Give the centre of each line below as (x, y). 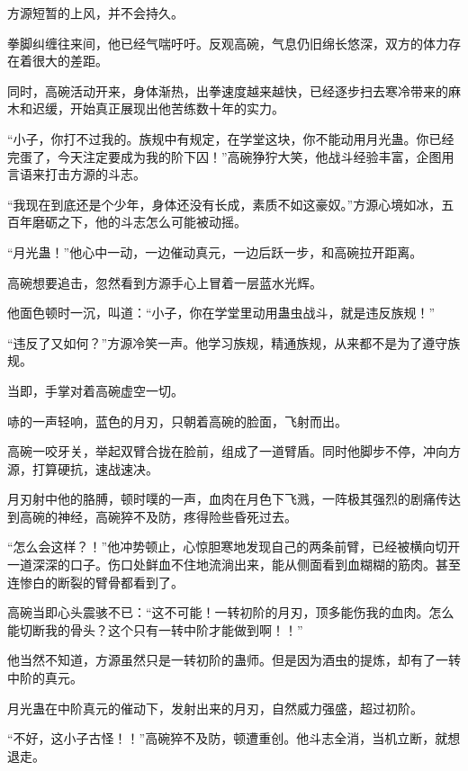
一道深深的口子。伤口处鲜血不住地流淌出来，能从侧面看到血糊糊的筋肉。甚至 (234, 565)
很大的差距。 (70, 61)
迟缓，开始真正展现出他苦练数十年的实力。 (158, 108)
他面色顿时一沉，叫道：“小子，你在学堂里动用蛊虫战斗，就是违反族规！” (221, 313)
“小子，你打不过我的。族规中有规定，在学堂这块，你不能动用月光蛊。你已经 (231, 138)
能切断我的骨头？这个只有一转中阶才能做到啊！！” (155, 629)
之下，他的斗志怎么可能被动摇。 (152, 222)
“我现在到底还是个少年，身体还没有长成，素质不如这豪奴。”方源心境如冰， (225, 204)
